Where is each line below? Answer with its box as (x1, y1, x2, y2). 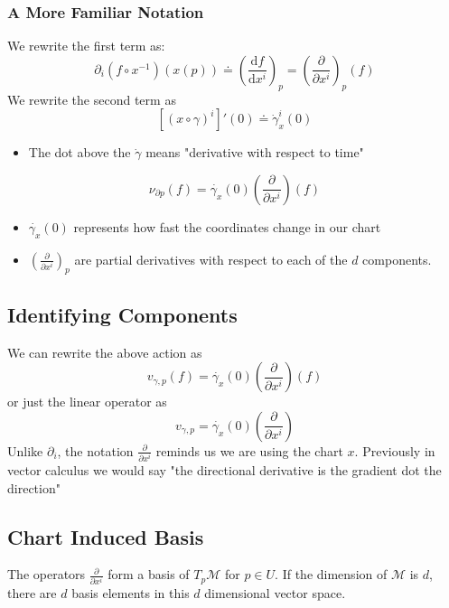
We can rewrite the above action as (7, 342, 202, 361)
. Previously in (354, 441, 435, 460)
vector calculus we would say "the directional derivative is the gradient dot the (7, 460, 442, 479)
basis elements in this (71, 584, 190, 603)
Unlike (7, 441, 43, 460)
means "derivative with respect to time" (145, 143, 364, 162)
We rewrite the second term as (7, 89, 176, 108)
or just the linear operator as (7, 392, 167, 411)
